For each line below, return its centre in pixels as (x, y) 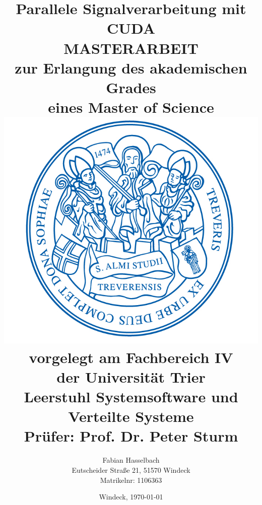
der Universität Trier (131, 376)
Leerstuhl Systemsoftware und (131, 396)
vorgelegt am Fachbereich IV (131, 357)
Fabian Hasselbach (131, 460)
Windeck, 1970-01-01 (131, 497)
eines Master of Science (131, 107)
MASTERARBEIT (131, 48)
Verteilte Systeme (131, 416)
